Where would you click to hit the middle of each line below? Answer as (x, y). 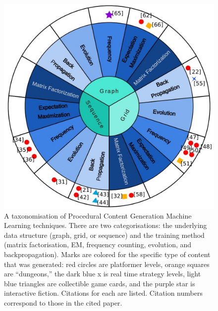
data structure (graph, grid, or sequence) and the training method (104, 235)
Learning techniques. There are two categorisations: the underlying (106, 225)
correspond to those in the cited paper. (63, 303)
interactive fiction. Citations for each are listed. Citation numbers (103, 293)
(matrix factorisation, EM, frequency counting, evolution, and (98, 244)
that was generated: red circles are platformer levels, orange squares (107, 264)
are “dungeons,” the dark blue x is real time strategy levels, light (103, 274)
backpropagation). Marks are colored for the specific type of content (107, 254)
